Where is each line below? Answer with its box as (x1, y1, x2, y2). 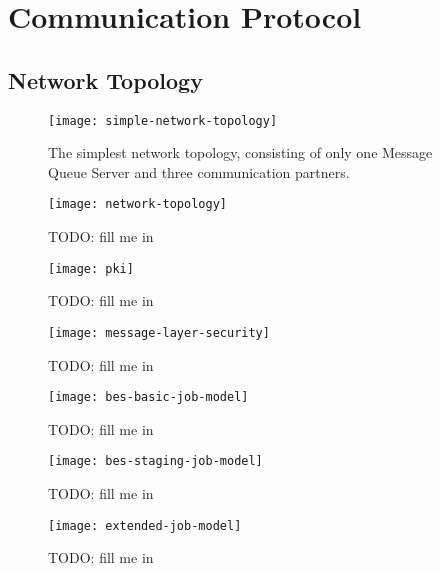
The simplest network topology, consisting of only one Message (48, 142, 433, 163)
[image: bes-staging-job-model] (48, 454, 263, 469)
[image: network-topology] (48, 197, 227, 212)
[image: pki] (48, 261, 134, 276)
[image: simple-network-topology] (48, 113, 278, 128)
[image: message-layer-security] (48, 325, 270, 340)
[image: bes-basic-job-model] (48, 390, 249, 405)
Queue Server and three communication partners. (48, 161, 350, 182)
